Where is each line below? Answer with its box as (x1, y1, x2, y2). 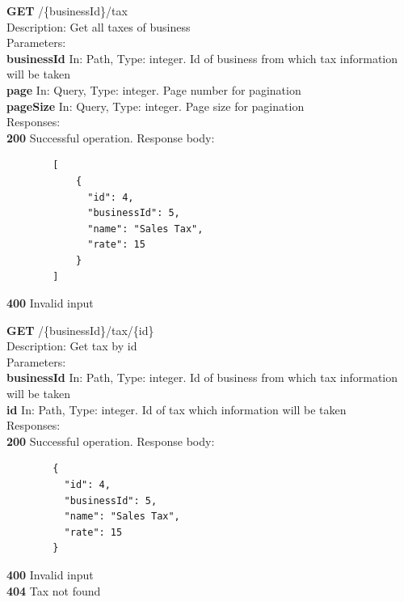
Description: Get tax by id (6, 337, 137, 354)
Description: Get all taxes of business (6, 18, 191, 35)
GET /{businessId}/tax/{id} (6, 321, 154, 338)
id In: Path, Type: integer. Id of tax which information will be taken (6, 401, 347, 418)
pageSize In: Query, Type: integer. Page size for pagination (6, 97, 305, 114)
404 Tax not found (6, 582, 101, 599)
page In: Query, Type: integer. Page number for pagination (6, 81, 301, 98)
